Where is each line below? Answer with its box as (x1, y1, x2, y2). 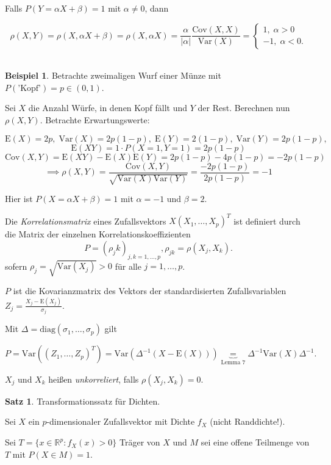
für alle (115, 259, 141, 272)
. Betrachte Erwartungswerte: (40, 113, 150, 126)
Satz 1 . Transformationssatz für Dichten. (5, 394, 160, 407)
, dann (144, 2, 169, 14)
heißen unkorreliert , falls (48, 372, 139, 385)
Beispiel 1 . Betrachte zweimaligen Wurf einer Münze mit (5, 69, 221, 82)
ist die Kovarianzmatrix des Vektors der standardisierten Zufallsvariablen (13, 284, 287, 297)
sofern (5, 259, 27, 272)
